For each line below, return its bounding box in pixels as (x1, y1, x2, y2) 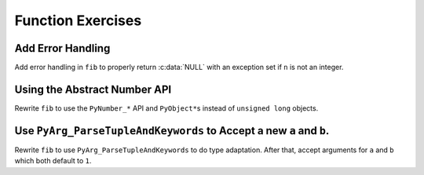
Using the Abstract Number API (14, 82, 172, 96)
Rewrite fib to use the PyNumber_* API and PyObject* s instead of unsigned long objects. (14, 103, 319, 113)
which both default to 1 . (14, 156, 92, 166)
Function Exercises (14, 12, 142, 29)
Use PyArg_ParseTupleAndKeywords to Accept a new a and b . (14, 124, 330, 137)
